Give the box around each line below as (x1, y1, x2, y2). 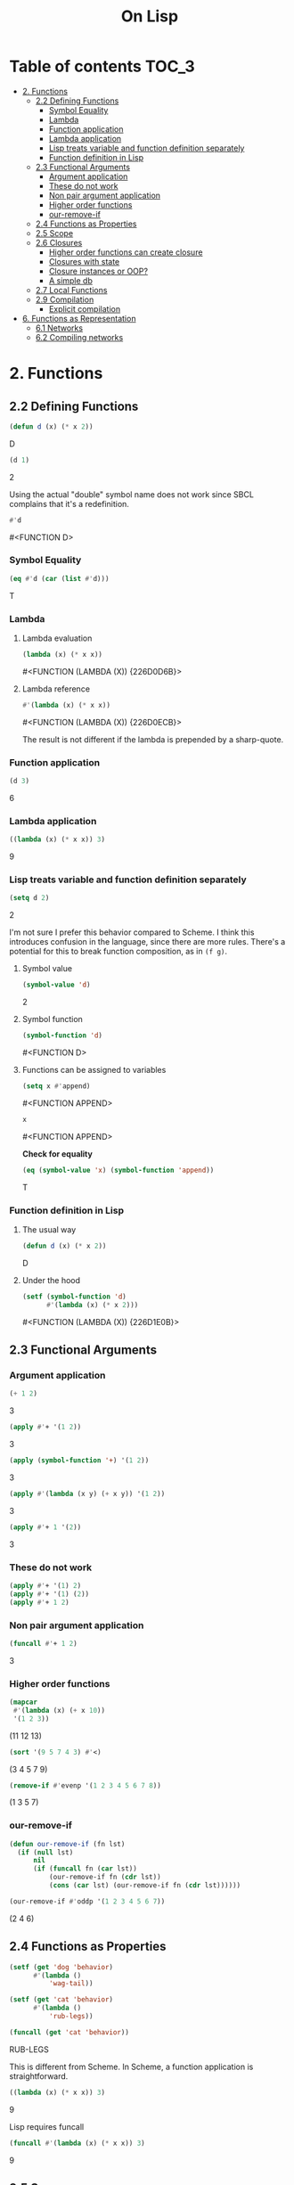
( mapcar (9, 1698, 38, 1707)
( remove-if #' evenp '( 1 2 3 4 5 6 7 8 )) (9, 1780, 162, 1790)
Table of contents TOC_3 (9, 56, 196, 77)
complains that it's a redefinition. (9, 498, 129, 509)
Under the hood (21, 1274, 81, 1285)
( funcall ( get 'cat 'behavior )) (9, 2027, 129, 2037)
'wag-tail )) (48, 1979, 94, 1988)
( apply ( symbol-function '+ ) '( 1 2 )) (9, 1456, 150, 1465)
